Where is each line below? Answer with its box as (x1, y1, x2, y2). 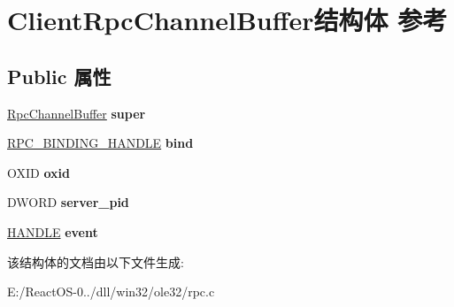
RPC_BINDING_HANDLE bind (7, 134, 194, 152)
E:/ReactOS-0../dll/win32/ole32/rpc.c (7, 282, 215, 301)
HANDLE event (7, 222, 98, 241)
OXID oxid (7, 163, 70, 181)
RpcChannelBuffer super (7, 104, 146, 122)
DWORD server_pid (7, 193, 129, 211)
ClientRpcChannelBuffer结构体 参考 (7, 2, 448, 38)
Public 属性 (7, 62, 112, 89)
